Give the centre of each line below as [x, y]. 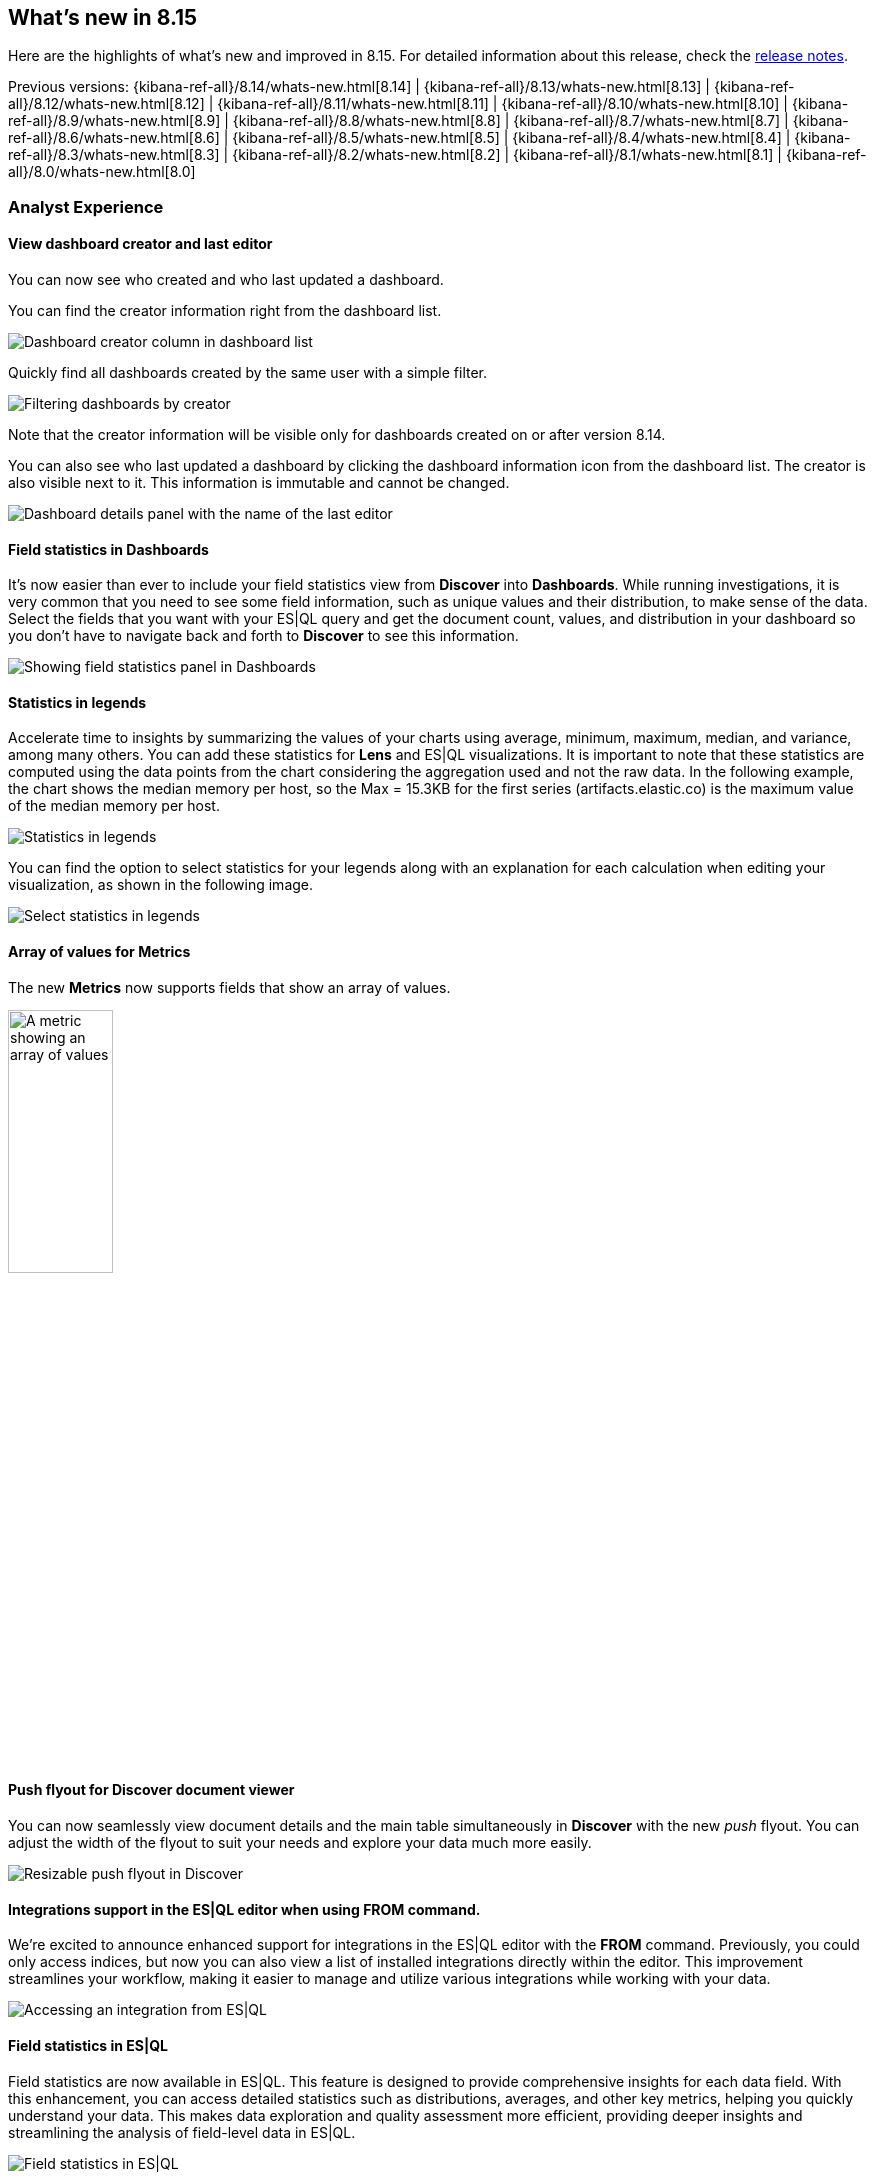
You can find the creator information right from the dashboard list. [225, 311]
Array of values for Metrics [99, 952]
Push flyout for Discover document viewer [151, 1790]
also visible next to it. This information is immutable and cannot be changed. [259, 483]
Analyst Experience [86, 206]
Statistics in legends [77, 702]
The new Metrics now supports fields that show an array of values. [229, 987]
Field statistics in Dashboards [108, 549]
